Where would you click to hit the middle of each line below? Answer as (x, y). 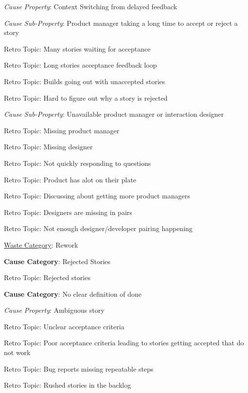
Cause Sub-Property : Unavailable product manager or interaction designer (114, 114)
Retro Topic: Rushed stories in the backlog (68, 385)
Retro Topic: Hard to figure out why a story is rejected (86, 98)
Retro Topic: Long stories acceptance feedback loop (80, 65)
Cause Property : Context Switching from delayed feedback (91, 6)
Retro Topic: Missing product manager (62, 130)
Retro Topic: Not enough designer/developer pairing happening (98, 228)
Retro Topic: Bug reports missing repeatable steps (79, 368)
